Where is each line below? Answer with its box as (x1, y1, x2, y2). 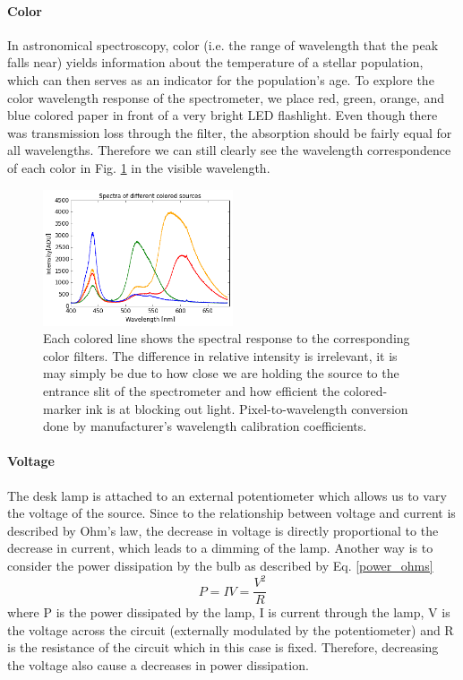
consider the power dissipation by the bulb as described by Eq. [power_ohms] (7, 555, 433, 574)
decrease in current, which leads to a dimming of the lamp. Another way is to (7, 538, 433, 557)
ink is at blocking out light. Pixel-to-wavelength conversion (85, 399, 408, 417)
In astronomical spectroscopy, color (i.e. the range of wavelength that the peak (7, 35, 439, 54)
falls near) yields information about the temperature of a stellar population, (7, 53, 424, 72)
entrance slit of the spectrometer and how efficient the (43, 382, 340, 400)
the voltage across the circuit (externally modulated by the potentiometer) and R (7, 620, 454, 639)
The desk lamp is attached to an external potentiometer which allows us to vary (7, 486, 447, 504)
